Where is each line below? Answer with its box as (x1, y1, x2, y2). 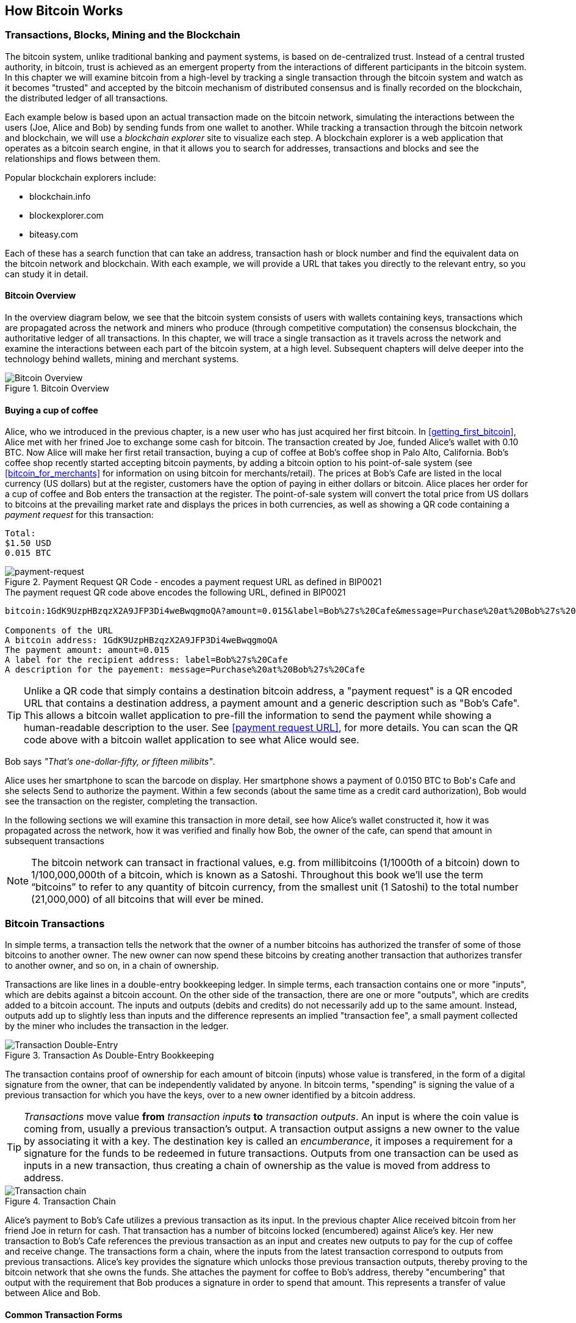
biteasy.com (29, 228, 78, 239)
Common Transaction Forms (5, 1309, 123, 1320)
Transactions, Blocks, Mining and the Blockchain (5, 29, 240, 42)
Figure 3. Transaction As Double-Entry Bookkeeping (5, 1049, 214, 1060)
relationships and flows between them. (5, 153, 160, 164)
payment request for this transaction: (5, 509, 154, 520)
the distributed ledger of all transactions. (5, 92, 168, 103)
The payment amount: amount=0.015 (5, 645, 170, 655)
